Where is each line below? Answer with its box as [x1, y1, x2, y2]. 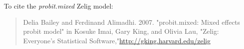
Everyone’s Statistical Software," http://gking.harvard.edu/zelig [23, 35, 211, 45]
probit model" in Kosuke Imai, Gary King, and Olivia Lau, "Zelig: [23, 26, 219, 36]
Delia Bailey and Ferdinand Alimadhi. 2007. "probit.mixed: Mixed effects [23, 17, 240, 27]
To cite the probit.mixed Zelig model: [4, 1, 114, 10]
